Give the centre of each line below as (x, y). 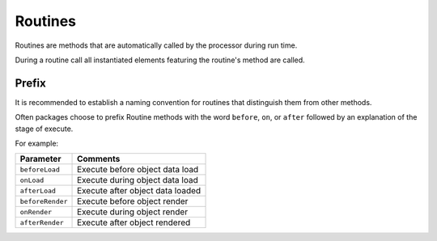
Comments (99, 159)
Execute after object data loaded (139, 191)
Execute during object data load (138, 180)
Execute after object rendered (134, 222)
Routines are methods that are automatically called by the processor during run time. (156, 45)
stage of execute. (44, 129)
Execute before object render (133, 201)
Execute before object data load (138, 170)
